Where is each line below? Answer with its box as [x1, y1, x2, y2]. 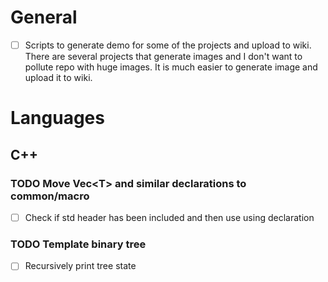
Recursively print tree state [24, 260, 137, 272]
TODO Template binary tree [10, 237, 147, 251]
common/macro [10, 189, 90, 203]
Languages [10, 107, 105, 130]
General [10, 6, 78, 29]
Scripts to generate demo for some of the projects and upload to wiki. [24, 39, 312, 51]
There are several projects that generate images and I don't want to [24, 51, 303, 62]
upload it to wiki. [24, 72, 93, 83]
